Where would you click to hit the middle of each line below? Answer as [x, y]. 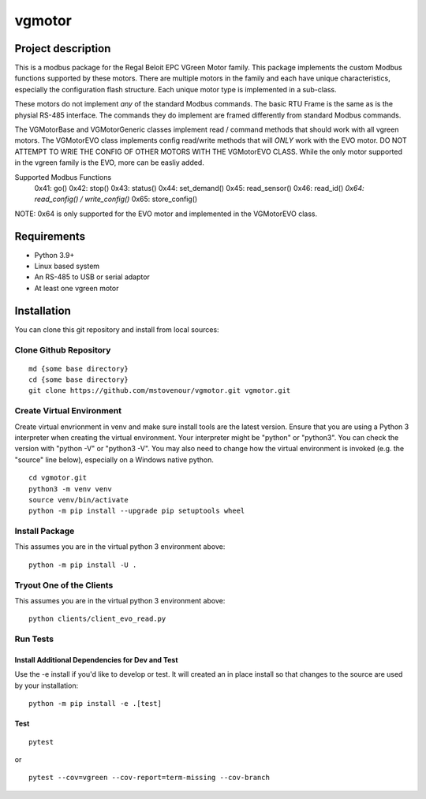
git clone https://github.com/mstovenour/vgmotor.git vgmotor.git [160, 391]
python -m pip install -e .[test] [95, 704]
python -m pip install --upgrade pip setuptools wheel [137, 511]
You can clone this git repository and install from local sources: [117, 329]
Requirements [50, 236]
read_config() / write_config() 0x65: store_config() [116, 199]
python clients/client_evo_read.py [97, 619]
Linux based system [67, 266]
